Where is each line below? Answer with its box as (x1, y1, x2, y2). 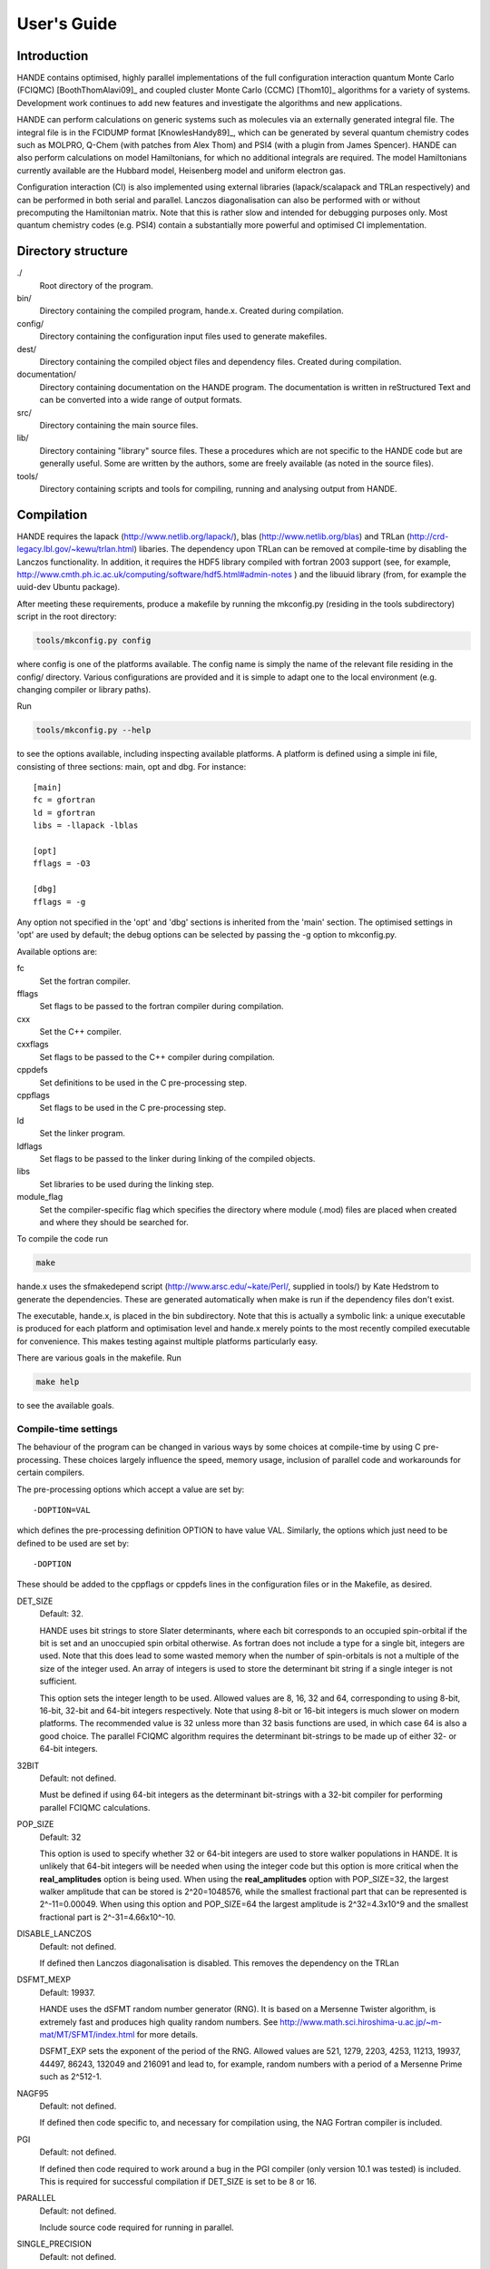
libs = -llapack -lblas (33, 820, 139, 830)
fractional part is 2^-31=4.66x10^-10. (39, 1911, 176, 1922)
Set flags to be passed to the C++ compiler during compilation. (39, 1051, 276, 1062)
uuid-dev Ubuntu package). (16, 582, 121, 593)
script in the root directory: (16, 611, 117, 622)
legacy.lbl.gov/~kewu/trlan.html (16, 544, 135, 555)
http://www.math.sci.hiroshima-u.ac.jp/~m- (279, 2016, 442, 2028)
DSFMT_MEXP (16, 1974, 72, 1985)
